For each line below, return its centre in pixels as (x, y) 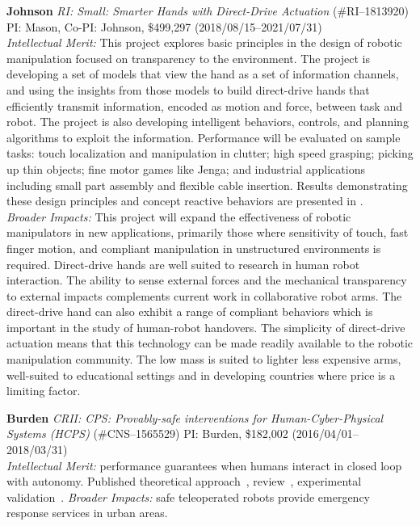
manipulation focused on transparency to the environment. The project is (188, 58)
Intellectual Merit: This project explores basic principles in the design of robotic (204, 42)
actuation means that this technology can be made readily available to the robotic (210, 343)
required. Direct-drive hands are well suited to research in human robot (183, 264)
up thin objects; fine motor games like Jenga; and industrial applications (186, 168)
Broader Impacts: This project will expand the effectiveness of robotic (179, 216)
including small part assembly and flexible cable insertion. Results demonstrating (207, 185)
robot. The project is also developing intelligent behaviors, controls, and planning (208, 122)
